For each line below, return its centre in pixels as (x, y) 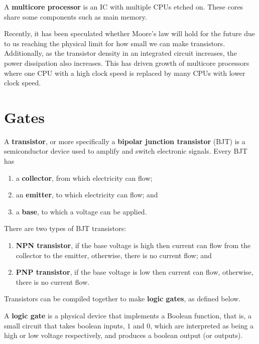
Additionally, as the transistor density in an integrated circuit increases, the (120, 53)
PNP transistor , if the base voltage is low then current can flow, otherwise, (135, 272)
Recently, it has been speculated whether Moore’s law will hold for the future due (129, 33)
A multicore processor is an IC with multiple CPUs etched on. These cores (124, 7)
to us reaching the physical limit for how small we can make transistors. (115, 43)
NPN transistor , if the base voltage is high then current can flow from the (133, 245)
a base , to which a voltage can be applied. (81, 211)
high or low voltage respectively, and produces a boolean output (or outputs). (123, 335)
